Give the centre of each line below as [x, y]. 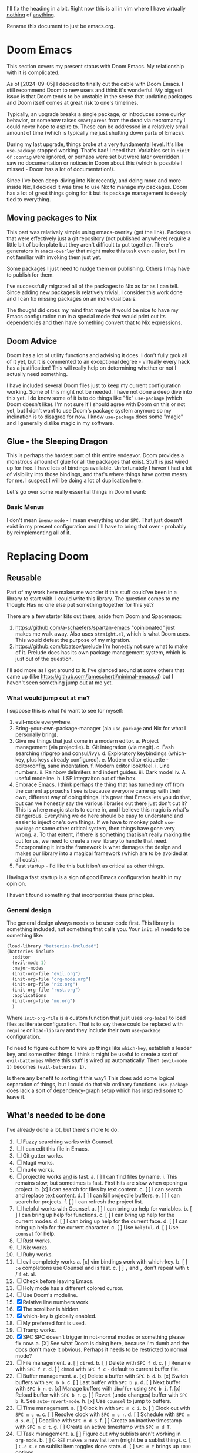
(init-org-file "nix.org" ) [45, 985]
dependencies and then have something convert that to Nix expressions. [95, 322]
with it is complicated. [33, 72]
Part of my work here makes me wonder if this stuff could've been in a [92, 592]
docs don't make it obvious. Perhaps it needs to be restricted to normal [101, 1349]
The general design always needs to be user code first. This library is [90, 923]
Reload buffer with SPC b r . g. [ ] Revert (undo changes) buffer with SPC [101, 1395]
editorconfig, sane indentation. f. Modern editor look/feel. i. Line [92, 766]
